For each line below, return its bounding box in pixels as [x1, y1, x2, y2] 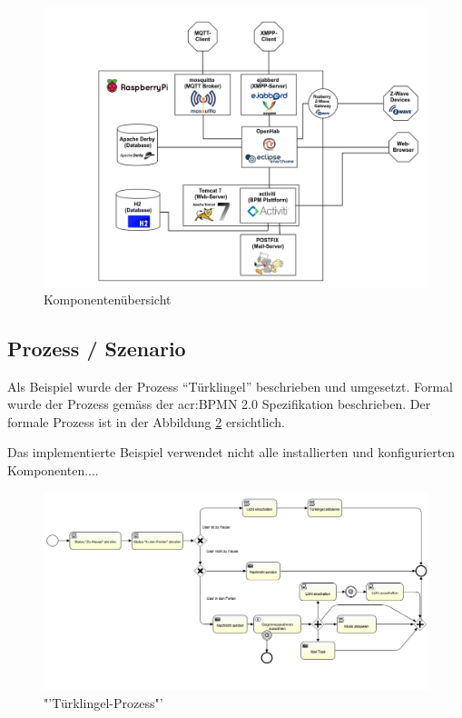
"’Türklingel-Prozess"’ [44, 693, 163, 712]
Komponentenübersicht [44, 289, 172, 308]
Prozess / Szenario [7, 334, 186, 362]
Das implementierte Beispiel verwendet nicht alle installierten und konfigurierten [7, 443, 456, 462]
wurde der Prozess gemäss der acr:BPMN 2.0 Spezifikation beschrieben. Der [7, 394, 431, 414]
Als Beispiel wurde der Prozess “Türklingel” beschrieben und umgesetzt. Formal [7, 376, 453, 395]
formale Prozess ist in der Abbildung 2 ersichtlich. [7, 412, 285, 431]
